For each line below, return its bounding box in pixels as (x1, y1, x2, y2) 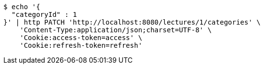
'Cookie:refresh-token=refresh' (19, 41, 142, 49)
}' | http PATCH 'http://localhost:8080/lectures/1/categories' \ (3, 18, 261, 26)
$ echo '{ (3, 3, 40, 11)
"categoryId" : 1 (11, 11, 77, 18)
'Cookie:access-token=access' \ (19, 34, 142, 41)
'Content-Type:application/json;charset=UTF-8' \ (19, 26, 212, 34)
